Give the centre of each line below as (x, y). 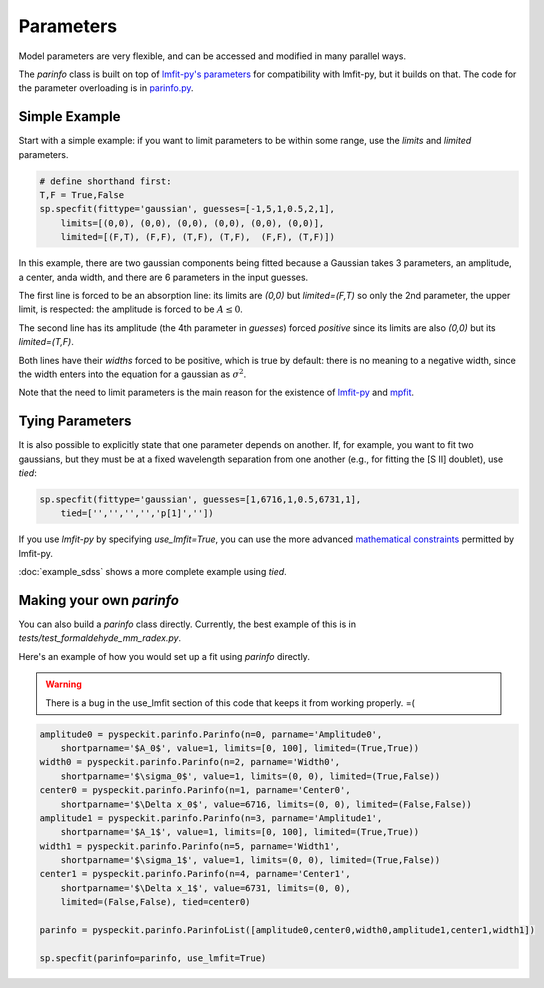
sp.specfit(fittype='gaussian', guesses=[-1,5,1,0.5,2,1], (187, 209)
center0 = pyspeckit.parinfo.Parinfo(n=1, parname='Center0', (195, 790)
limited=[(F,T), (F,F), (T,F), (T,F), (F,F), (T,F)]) (197, 237)
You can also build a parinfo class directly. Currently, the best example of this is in (187, 624)
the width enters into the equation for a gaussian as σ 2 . (132, 373)
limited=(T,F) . (46, 342)
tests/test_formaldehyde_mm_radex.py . (100, 638)
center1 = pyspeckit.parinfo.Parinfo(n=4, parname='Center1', (195, 874)
